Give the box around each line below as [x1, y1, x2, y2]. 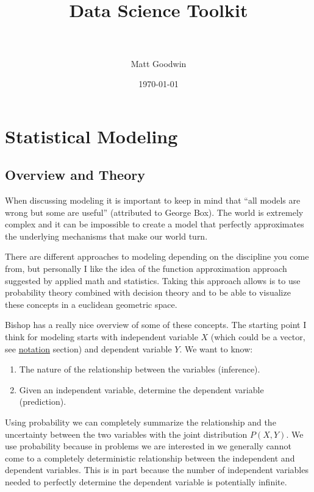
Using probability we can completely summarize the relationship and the [5, 415, 276, 428]
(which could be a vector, [210, 330, 305, 343]
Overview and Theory [5, 165, 145, 184]
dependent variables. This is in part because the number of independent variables [5, 463, 309, 476]
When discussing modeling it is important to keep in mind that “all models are [5, 194, 301, 207]
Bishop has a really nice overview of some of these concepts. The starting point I [5, 318, 307, 331]
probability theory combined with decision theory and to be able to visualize [5, 286, 291, 299]
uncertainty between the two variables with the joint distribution [5, 427, 248, 440]
